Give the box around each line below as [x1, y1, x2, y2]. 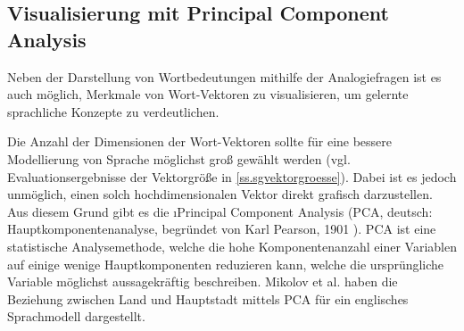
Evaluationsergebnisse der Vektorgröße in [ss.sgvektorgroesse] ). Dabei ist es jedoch [7, 167, 457, 186]
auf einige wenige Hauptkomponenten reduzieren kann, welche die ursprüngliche [7, 254, 444, 273]
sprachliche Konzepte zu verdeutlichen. [7, 102, 220, 120]
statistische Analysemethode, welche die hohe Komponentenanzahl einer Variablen [7, 236, 457, 255]
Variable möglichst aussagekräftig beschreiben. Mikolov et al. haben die [7, 272, 398, 291]
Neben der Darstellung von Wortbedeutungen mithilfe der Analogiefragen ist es [7, 67, 442, 86]
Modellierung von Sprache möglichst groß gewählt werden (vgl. [7, 149, 351, 168]
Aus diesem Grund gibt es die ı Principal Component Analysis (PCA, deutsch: [7, 202, 433, 220]
